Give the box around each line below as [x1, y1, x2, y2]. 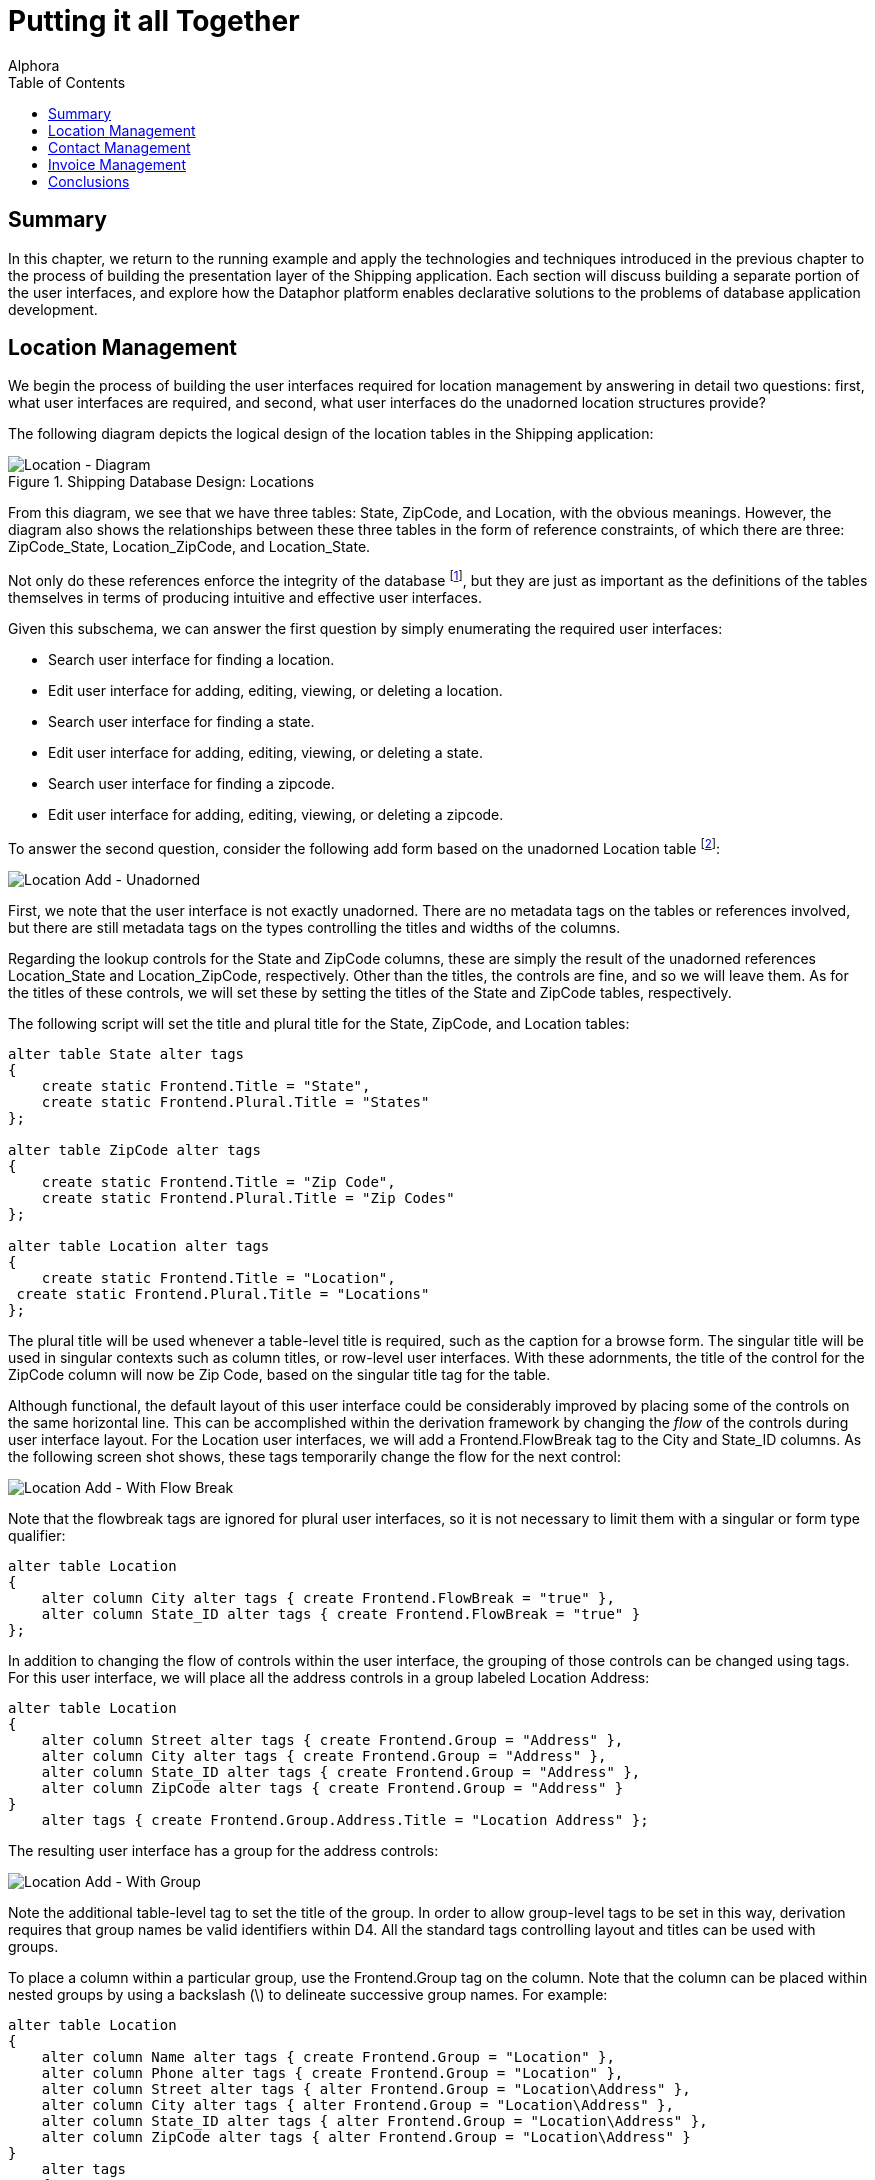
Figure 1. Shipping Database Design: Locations [8, 473, 315, 491]
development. [8, 300, 98, 318]
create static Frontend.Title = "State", [41, 1077, 371, 1094]
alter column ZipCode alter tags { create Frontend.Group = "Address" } [41, 1779, 624, 1796]
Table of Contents [8, 73, 126, 91]
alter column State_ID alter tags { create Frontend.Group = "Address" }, [41, 1763, 641, 1780]
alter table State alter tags [8, 1045, 245, 1062]
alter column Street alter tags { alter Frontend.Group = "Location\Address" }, [41, 2080, 691, 2097]
